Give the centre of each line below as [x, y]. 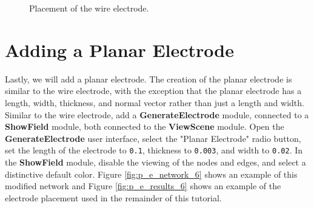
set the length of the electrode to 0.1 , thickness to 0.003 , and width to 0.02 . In [154, 150]
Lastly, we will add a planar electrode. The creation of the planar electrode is [149, 79]
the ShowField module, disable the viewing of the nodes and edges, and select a [155, 162]
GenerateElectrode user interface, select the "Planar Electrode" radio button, [153, 138]
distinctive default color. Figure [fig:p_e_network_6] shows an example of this [151, 174]
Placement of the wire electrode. [89, 8]
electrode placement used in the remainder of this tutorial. [113, 197]
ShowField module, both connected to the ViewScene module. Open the [145, 126]
